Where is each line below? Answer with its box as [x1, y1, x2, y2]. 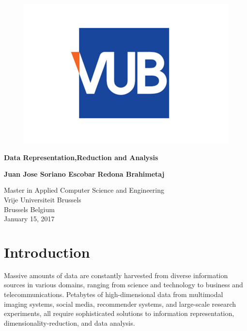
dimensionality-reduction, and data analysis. [4, 317, 135, 328]
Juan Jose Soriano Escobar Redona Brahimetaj [4, 168, 165, 179]
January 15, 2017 [4, 214, 55, 224]
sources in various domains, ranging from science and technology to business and [4, 280, 243, 290]
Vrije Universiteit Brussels [4, 194, 81, 204]
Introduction [4, 242, 90, 262]
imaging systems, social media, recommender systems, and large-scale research [4, 298, 236, 309]
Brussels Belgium [4, 204, 55, 214]
